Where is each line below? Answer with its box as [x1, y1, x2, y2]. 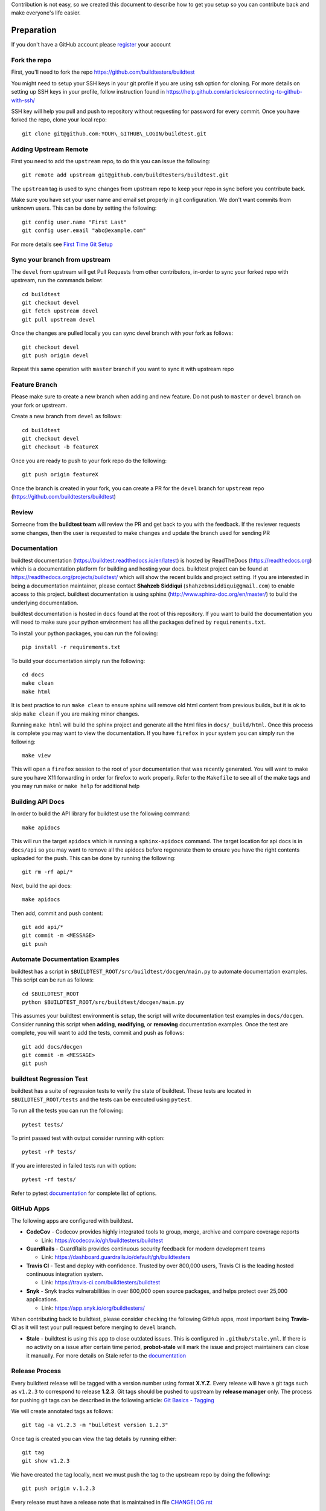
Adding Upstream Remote [11, 145, 89, 154]
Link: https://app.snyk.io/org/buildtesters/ [41, 1304, 145, 1312]
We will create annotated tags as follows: [11, 1407, 113, 1414]
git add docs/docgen [22, 1043, 83, 1050]
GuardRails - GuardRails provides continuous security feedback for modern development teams [26, 1245, 266, 1252]
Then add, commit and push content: [11, 910, 103, 917]
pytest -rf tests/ [22, 1176, 77, 1183]
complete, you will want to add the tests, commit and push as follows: [11, 1029, 184, 1037]
